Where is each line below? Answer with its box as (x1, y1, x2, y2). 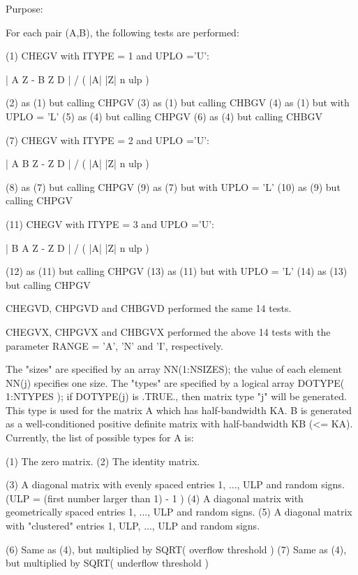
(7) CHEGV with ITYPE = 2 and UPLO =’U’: (6, 132, 209, 147)
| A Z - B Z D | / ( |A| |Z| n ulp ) (6, 71, 149, 86)
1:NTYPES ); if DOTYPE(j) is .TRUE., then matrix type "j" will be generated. (6, 389, 347, 404)
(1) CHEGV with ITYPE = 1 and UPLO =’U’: (6, 48, 209, 63)
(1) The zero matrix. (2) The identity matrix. (6, 453, 200, 468)
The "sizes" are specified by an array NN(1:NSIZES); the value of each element (6, 362, 342, 376)
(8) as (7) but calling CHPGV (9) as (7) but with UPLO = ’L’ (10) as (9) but (6, 179, 341, 194)
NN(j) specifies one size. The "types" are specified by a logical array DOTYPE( (6, 375, 345, 390)
